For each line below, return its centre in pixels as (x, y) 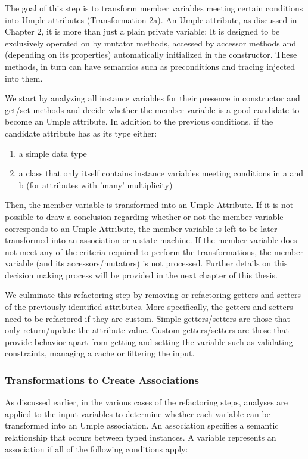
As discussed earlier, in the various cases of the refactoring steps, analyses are (147, 402)
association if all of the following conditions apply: (97, 449)
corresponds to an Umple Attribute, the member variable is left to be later (141, 228)
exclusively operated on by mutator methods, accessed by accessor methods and (151, 43)
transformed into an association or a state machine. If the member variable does (151, 240)
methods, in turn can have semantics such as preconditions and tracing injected (150, 66)
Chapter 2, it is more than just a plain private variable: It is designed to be (142, 31)
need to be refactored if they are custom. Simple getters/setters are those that (147, 318)
